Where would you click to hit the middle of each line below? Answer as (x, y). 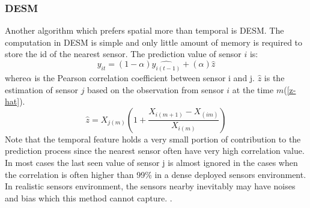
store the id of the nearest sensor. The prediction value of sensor (123, 54)
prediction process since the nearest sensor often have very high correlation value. (155, 151)
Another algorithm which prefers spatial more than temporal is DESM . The (144, 30)
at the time (253, 89)
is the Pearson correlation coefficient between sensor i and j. (145, 78)
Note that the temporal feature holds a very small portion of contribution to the (153, 139)
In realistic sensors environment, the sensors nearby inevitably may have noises (150, 186)
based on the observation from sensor (156, 89)
